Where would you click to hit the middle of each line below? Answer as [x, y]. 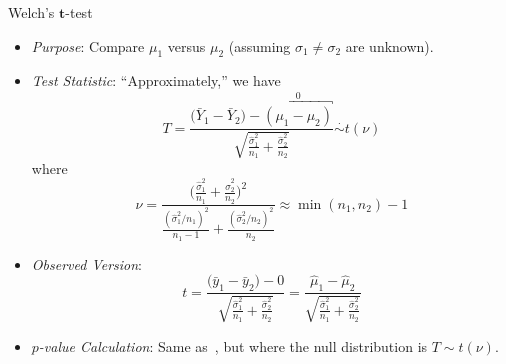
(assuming [259, 45]
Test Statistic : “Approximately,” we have [156, 80]
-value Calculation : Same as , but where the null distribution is [233, 345]
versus [186, 45]
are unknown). [389, 45]
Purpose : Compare [88, 45]
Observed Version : [87, 263]
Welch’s [31, 12]
